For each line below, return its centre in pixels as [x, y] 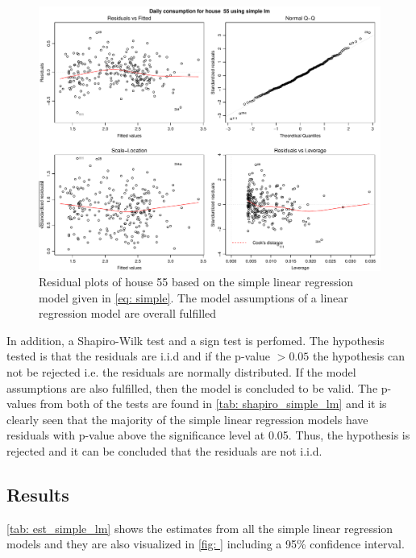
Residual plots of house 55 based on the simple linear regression [196, 282]
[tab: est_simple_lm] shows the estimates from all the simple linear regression [200, 528]
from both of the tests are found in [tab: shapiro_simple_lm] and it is [213, 404]
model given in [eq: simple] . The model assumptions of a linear [193, 297]
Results [38, 495]
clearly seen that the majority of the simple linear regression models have [187, 419]
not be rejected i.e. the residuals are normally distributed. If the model [181, 372]
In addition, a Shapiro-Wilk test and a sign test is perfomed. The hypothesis [196, 340]
